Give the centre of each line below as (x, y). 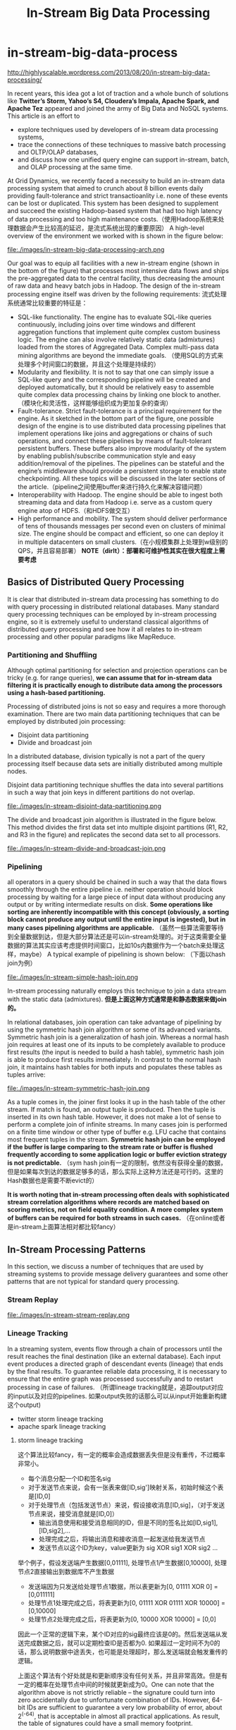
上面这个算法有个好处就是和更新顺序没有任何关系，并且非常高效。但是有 (122, 1675)
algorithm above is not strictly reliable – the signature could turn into (116, 1692)
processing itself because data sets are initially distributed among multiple (115, 764)
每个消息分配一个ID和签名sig (69, 1478)
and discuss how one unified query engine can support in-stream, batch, (123, 159)
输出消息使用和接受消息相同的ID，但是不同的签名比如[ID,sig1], (128, 1523)
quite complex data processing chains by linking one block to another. (119, 394)
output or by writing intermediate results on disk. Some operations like (110, 905)
